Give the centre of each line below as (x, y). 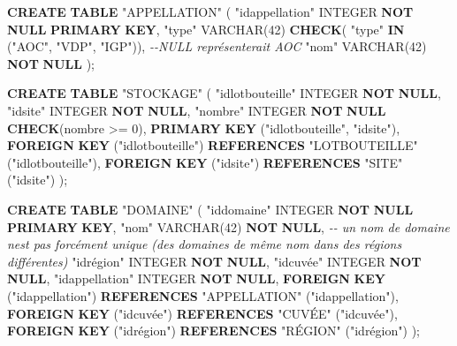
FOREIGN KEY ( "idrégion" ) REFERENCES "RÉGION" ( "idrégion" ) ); (213, 331)
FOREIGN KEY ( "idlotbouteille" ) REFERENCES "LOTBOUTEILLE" (213, 145)
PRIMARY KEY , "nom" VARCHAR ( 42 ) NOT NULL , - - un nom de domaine (228, 226)
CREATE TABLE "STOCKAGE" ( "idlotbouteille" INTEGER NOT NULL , (224, 93)
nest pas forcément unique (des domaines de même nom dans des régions (205, 244)
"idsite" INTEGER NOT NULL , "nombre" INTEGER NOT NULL (197, 110)
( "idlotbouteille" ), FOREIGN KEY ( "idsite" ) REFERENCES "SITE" (205, 162)
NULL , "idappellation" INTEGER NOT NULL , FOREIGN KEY (196, 278)
